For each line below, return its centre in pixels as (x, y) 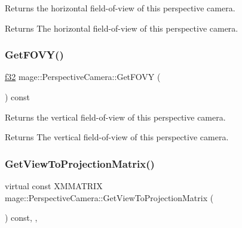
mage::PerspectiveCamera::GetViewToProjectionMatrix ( (109, 197)
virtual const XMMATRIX (54, 186)
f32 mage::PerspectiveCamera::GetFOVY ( (83, 77)
